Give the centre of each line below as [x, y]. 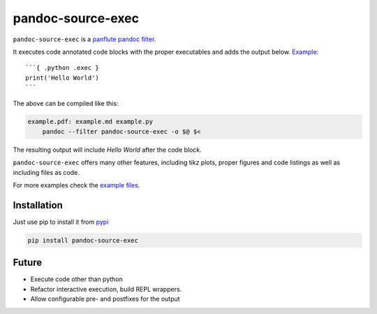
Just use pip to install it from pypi [61, 222]
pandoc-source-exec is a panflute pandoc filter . [84, 39]
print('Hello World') [62, 78]
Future [28, 263]
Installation [38, 205]
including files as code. [46, 172]
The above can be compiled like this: [66, 103]
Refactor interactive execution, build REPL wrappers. [106, 289]
